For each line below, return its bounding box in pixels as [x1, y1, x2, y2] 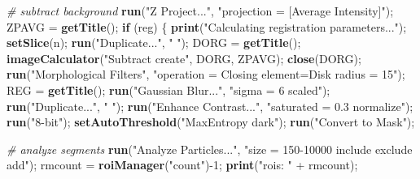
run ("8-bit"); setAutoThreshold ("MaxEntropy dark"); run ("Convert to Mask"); [7, 113, 415, 130]
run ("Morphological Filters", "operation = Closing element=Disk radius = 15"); [7, 66, 405, 83]
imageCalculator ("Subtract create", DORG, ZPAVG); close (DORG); [7, 49, 361, 66]
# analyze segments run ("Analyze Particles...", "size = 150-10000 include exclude [7, 140, 413, 157]
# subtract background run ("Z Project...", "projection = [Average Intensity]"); [7, 2, 394, 19]
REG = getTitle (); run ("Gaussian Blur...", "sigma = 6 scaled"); [7, 81, 330, 98]
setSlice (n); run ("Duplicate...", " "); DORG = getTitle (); [7, 34, 301, 51]
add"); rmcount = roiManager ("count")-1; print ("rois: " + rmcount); [7, 156, 358, 173]
